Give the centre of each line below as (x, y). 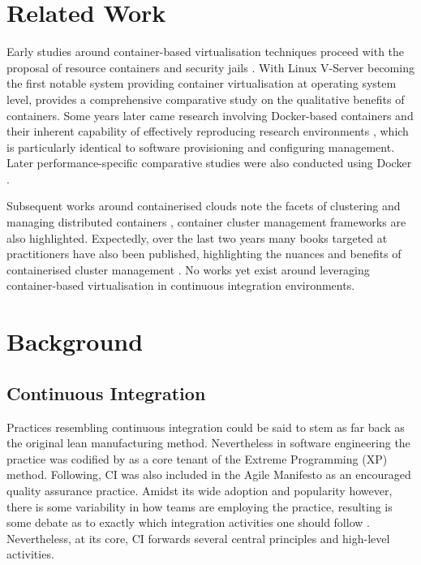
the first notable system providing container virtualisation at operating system (202, 83)
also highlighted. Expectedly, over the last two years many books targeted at (197, 237)
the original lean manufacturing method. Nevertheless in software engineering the (208, 443)
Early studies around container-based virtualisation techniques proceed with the (206, 52)
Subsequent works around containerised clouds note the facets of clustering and (204, 206)
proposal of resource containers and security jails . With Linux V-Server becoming (210, 67)
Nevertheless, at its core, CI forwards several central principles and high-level (198, 538)
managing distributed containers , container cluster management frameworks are (206, 222)
